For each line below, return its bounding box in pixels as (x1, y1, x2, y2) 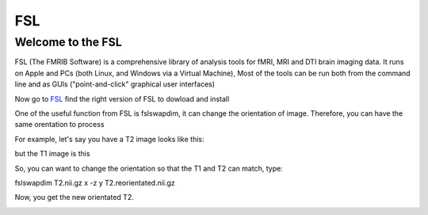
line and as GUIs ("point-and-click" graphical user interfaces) (14, 79, 216, 89)
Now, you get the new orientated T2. (14, 193, 134, 202)
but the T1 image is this (14, 149, 90, 159)
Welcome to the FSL (14, 35, 122, 49)
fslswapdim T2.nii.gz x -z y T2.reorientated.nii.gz (14, 178, 176, 187)
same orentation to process (14, 120, 105, 129)
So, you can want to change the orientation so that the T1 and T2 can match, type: (14, 163, 283, 173)
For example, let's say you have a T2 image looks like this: (14, 134, 204, 144)
